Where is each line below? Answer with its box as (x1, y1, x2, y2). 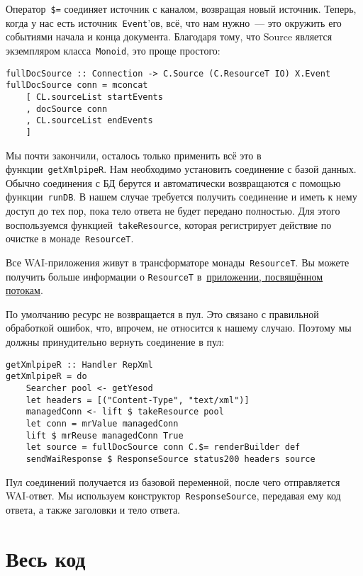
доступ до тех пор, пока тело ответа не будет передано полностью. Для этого (6, 203, 340, 218)
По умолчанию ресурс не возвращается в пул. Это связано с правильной (6, 306, 319, 321)
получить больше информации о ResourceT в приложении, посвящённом (6, 269, 323, 283)
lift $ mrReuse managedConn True (26, 430, 184, 441)
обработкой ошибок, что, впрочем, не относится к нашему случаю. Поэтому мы (6, 320, 352, 335)
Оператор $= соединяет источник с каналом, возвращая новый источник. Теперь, (6, 1, 357, 16)
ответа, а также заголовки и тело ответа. (6, 502, 180, 516)
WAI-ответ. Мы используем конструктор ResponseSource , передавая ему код (6, 488, 341, 503)
